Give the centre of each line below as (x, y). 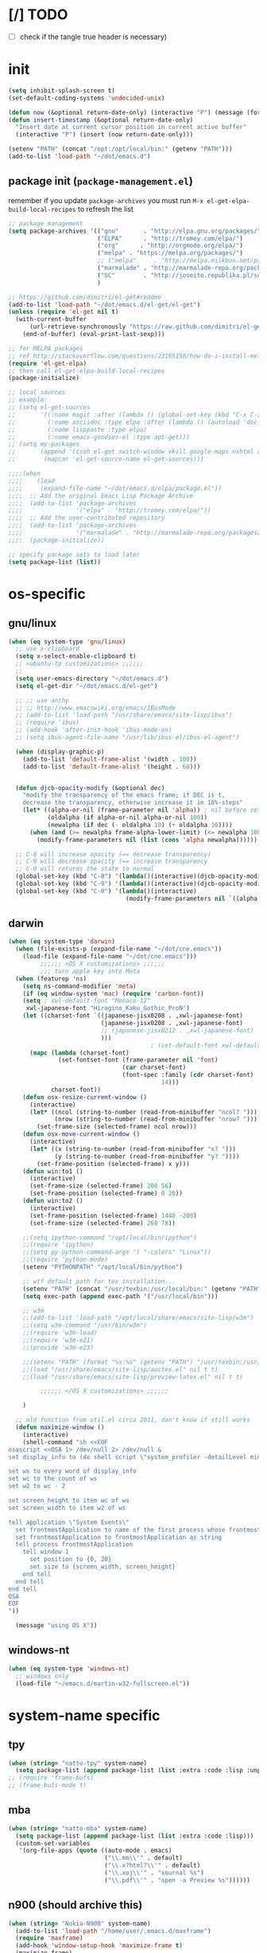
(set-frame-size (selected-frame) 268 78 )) (103, 1223)
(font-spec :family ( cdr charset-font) (188, 1075)
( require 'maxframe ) (49, 1938)
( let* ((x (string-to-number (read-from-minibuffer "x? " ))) (133, 1149)
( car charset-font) (154, 1068)
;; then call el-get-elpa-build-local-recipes (87, 371)
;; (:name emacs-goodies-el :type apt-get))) (99, 437)
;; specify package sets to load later (74, 554)
